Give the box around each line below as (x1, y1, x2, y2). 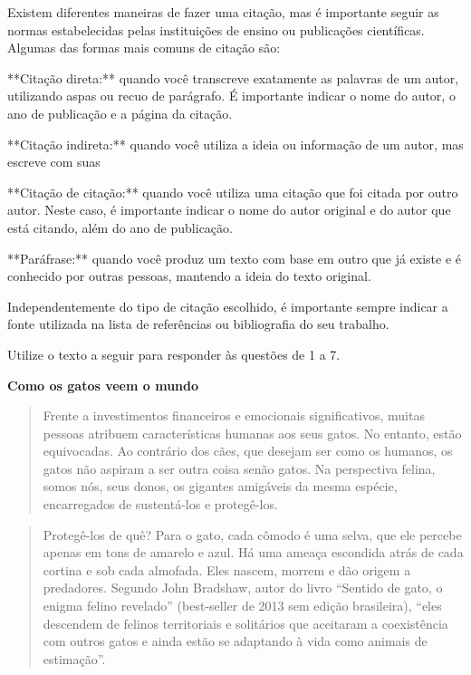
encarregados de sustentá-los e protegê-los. (43, 495, 278, 514)
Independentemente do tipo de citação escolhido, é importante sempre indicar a (7, 296, 448, 315)
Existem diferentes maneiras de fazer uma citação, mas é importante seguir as (7, 3, 439, 21)
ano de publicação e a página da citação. (7, 103, 233, 122)
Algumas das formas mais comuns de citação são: (7, 38, 281, 57)
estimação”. (43, 649, 106, 668)
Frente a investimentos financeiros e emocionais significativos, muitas (43, 406, 425, 425)
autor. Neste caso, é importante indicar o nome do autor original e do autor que (7, 200, 451, 219)
